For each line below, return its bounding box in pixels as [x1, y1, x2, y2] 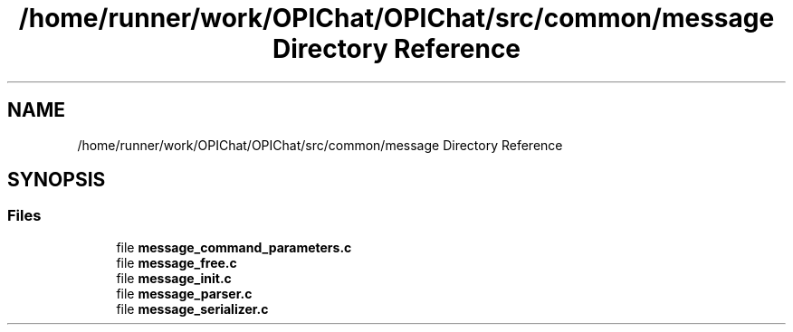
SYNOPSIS [7, 168, 106, 192]
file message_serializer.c [116, 300, 269, 317]
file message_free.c [116, 254, 237, 270]
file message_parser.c [116, 285, 253, 301]
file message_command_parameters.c [116, 239, 352, 255]
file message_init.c [116, 270, 232, 286]
